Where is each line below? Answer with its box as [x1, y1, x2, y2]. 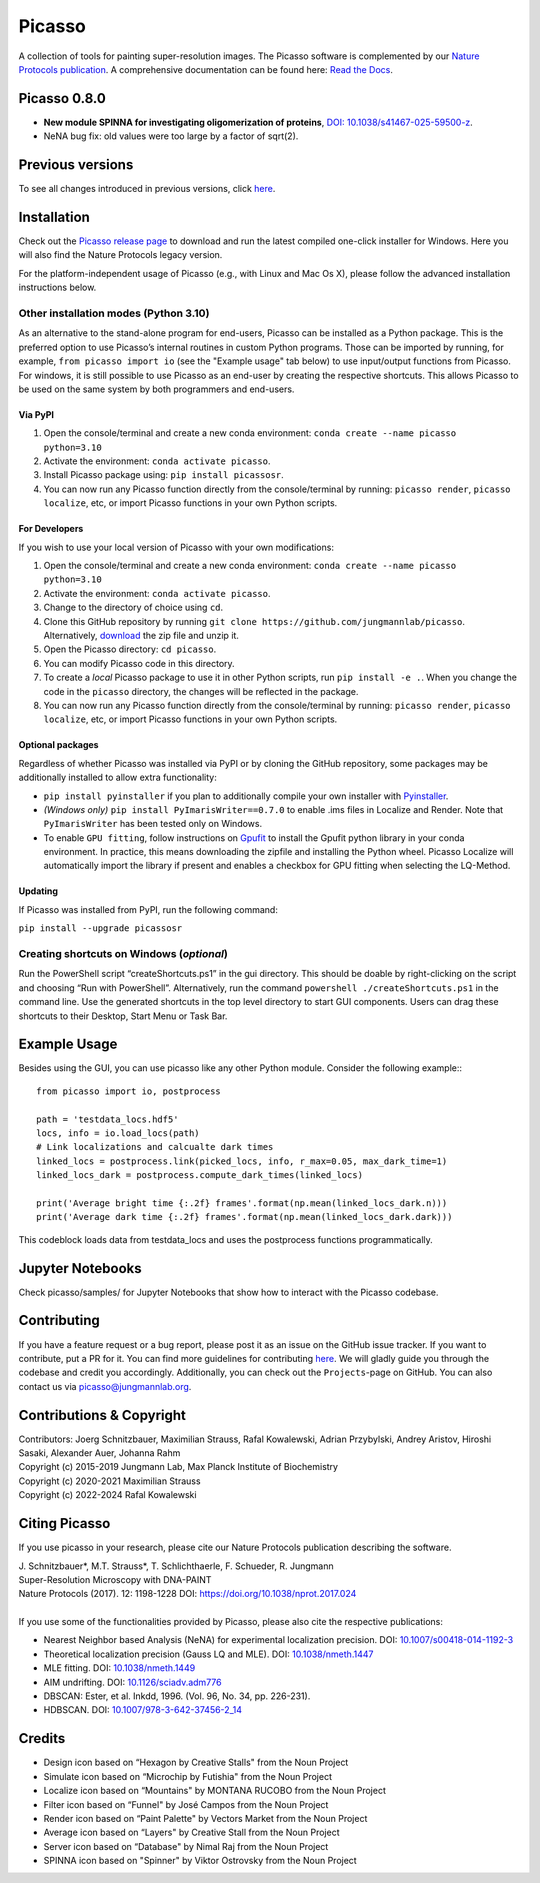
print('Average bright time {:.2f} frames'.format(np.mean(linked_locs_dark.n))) [36, 1197, 448, 1209]
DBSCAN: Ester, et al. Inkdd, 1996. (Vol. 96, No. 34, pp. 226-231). [43, 1690, 311, 1702]
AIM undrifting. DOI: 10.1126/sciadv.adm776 [43, 1676, 222, 1688]
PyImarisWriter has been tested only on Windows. [43, 818, 263, 830]
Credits [18, 1730, 66, 1747]
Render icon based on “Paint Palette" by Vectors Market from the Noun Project [43, 1812, 368, 1824]
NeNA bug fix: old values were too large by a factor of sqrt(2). [43, 130, 299, 142]
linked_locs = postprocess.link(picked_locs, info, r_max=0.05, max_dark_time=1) [36, 1155, 448, 1167]
